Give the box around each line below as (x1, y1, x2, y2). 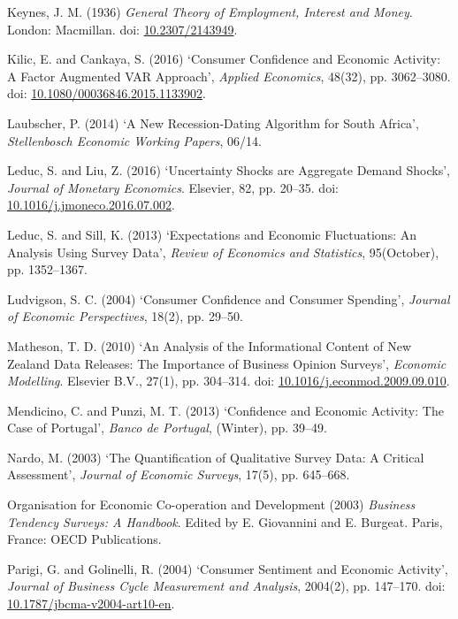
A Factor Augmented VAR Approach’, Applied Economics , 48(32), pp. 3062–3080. (7, 66, 451, 85)
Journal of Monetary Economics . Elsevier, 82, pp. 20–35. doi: (7, 178, 339, 196)
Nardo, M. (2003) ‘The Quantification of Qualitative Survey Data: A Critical (7, 447, 424, 466)
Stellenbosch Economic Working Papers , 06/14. (7, 131, 262, 149)
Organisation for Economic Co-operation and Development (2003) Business (7, 495, 416, 514)
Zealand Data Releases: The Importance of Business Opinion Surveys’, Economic (7, 354, 447, 372)
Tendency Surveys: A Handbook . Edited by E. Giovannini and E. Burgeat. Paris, (7, 512, 443, 531)
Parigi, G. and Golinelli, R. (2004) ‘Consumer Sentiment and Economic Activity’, (7, 559, 448, 577)
